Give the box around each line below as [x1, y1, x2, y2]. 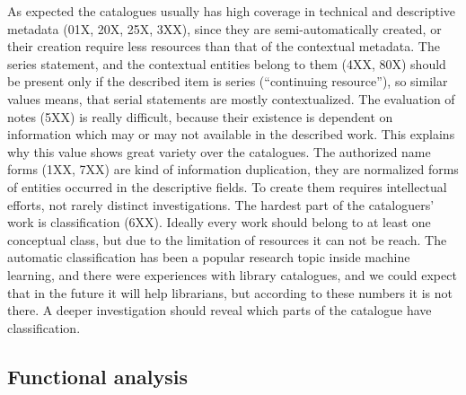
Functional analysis [7, 362, 188, 390]
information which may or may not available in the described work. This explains [7, 125, 455, 144]
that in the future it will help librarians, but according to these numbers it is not [7, 283, 453, 302]
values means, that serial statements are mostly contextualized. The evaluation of [7, 89, 455, 108]
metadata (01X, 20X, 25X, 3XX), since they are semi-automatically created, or [7, 19, 442, 38]
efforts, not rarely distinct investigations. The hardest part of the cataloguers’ [7, 195, 435, 214]
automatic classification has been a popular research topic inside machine [7, 248, 410, 267]
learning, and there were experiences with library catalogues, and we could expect [7, 265, 457, 284]
